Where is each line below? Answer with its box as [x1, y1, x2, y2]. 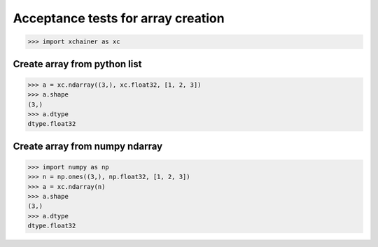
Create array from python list [13, 58, 142, 70]
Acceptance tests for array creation [13, 10, 225, 26]
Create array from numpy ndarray [13, 140, 163, 152]
